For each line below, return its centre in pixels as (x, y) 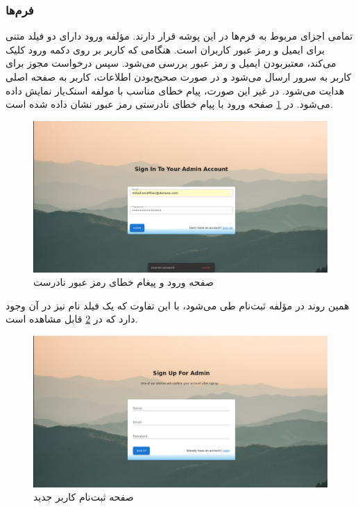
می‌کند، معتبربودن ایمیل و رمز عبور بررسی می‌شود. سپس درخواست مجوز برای (171, 63)
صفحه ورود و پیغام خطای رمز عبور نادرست (123, 282)
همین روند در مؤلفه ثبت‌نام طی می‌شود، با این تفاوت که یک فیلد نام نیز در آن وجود (178, 305)
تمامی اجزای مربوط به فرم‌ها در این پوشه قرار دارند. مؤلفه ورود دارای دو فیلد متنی (179, 36)
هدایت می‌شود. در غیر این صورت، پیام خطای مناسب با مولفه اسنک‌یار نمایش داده (175, 90)
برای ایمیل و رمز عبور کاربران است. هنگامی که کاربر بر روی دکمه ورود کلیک (165, 49)
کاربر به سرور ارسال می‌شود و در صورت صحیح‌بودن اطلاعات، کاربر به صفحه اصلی (179, 76)
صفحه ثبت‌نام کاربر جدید (84, 497)
